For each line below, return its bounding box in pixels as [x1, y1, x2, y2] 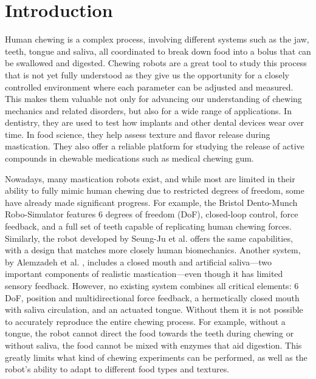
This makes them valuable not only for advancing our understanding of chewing [5, 92, 302, 105]
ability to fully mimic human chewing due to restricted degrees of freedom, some [5, 184, 304, 197]
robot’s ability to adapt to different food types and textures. [5, 363, 230, 375]
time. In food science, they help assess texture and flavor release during [5, 128, 270, 140]
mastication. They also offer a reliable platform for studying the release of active [5, 140, 304, 152]
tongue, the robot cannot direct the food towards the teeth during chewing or [5, 327, 294, 340]
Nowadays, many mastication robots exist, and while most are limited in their [5, 172, 295, 185]
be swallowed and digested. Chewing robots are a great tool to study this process [5, 56, 307, 69]
